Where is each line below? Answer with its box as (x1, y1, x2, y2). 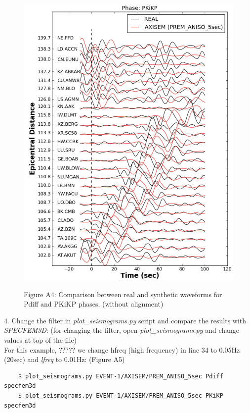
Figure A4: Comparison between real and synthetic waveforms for (24, 289, 222, 299)
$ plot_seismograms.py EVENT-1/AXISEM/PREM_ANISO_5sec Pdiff (18, 372, 223, 380)
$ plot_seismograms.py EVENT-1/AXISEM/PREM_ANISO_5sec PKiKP (18, 392, 223, 399)
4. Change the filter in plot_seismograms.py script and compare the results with (4, 315, 247, 325)
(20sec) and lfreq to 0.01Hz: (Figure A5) (4, 354, 125, 364)
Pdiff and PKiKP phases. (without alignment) (24, 299, 164, 309)
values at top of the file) (4, 335, 77, 345)
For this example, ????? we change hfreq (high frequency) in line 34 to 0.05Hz (4, 344, 240, 355)
